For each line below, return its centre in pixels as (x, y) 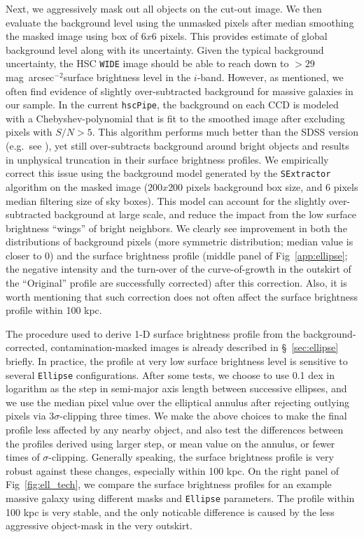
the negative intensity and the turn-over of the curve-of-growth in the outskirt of (178, 269)
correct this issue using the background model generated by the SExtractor (168, 173)
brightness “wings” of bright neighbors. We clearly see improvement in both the (176, 228)
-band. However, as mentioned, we (270, 77)
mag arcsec (30, 77)
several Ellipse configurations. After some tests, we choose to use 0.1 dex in (170, 374)
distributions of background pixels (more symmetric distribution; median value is (180, 242)
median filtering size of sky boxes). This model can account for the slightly (166, 200)
